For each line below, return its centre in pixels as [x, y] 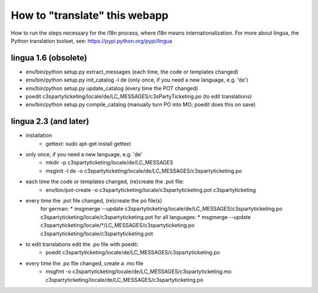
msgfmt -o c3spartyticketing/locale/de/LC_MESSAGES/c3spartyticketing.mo [139, 272]
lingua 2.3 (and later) [50, 121]
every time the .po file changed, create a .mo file [85, 263]
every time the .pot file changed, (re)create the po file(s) [94, 201]
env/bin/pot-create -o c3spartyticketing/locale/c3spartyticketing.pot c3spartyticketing [151, 190]
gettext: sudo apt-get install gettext [88, 143]
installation [39, 136]
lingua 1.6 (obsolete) [49, 58]
